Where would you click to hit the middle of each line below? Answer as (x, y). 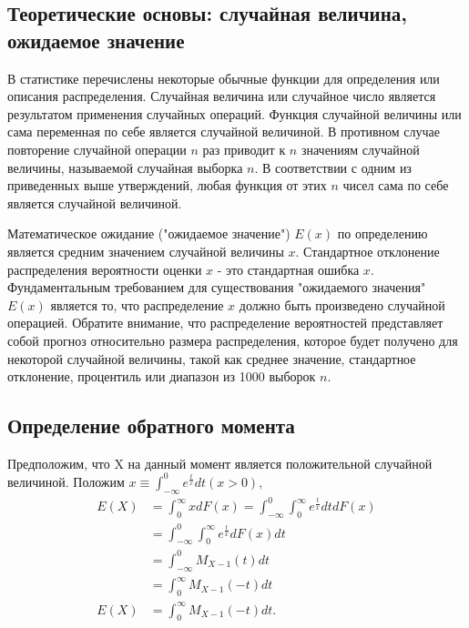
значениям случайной (360, 149)
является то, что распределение (137, 304)
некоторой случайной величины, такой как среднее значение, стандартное (212, 358)
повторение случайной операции (97, 149)
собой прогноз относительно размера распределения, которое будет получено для (233, 340)
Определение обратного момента (151, 425)
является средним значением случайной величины (146, 251)
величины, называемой (71, 167)
